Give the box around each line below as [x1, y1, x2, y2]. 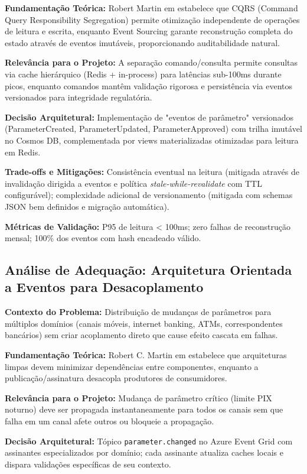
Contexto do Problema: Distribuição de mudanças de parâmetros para [5, 306, 272, 318]
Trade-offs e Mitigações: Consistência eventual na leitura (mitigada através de [5, 165, 299, 178]
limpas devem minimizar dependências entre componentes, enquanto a [5, 360, 259, 372]
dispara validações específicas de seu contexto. [5, 457, 171, 470]
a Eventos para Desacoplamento [5, 278, 204, 296]
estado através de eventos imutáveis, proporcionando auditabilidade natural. [5, 36, 280, 48]
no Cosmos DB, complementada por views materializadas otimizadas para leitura [5, 134, 299, 146]
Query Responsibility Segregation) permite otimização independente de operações [5, 13, 300, 25]
